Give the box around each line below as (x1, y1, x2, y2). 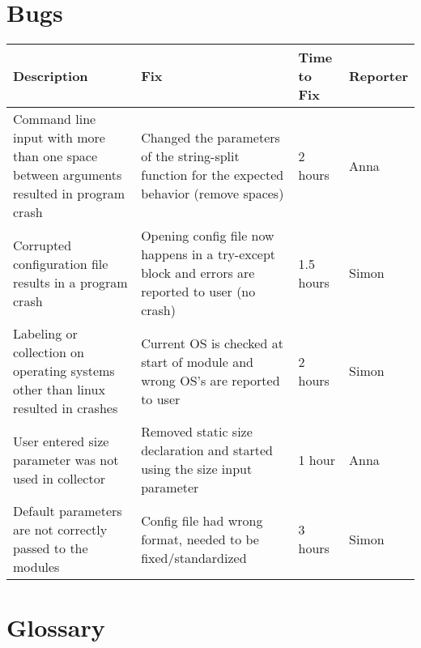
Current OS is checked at (141, 333, 283, 352)
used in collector (13, 468, 105, 488)
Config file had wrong (141, 510, 263, 530)
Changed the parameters (141, 128, 280, 147)
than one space (13, 147, 98, 166)
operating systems (13, 361, 115, 381)
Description (13, 66, 88, 86)
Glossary (6, 611, 105, 644)
